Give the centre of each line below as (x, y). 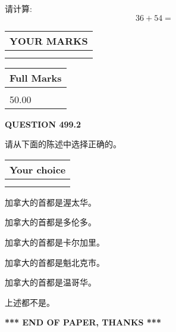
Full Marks (36, 77)
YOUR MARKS (49, 41)
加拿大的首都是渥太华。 (51, 202)
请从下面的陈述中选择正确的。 (63, 144)
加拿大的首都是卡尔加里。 (55, 242)
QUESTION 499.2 (43, 124)
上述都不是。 (30, 302)
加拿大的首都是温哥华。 (51, 282)
